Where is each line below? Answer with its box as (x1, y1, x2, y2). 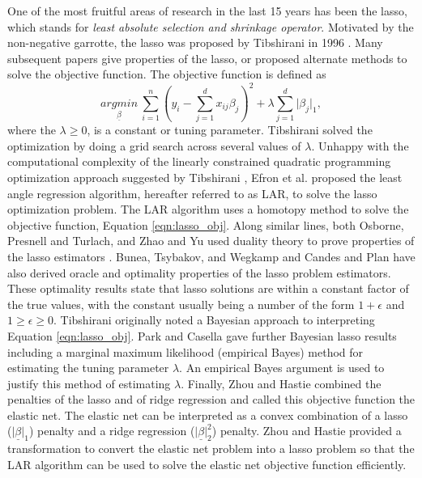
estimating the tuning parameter (7, 359, 169, 376)
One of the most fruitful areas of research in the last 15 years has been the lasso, (7, 2, 407, 19)
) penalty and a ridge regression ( (28, 422, 195, 439)
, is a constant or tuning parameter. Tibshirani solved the (87, 121, 373, 138)
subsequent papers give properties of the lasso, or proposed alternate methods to (7, 49, 407, 66)
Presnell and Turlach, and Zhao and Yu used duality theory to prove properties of (7, 232, 415, 249)
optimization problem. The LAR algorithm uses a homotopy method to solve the (7, 201, 409, 218)
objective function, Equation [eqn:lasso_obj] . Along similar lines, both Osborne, (7, 216, 404, 233)
